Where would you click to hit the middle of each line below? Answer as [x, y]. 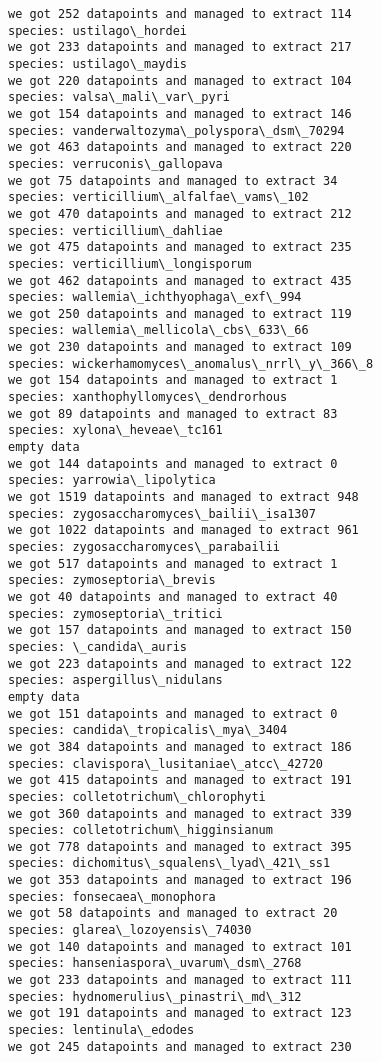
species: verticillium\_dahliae [115, 230]
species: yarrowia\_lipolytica [112, 480]
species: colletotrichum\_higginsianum [140, 830]
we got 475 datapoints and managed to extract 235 [180, 247]
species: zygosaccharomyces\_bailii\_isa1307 [162, 513]
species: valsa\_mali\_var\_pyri [119, 97]
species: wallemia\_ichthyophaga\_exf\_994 [155, 297]
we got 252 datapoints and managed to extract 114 [180, 14]
